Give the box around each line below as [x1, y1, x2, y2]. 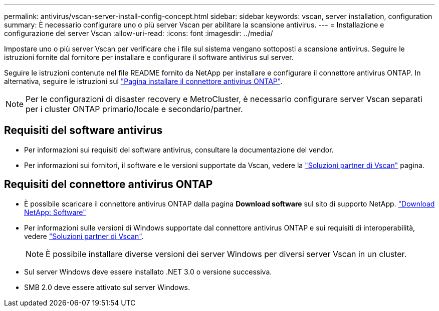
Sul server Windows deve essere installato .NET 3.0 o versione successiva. [24, 267, 272, 276]
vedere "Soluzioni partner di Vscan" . [24, 231, 144, 240]
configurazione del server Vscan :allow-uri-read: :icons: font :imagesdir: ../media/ [4, 29, 273, 37]
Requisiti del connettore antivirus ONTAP [4, 178, 213, 191]
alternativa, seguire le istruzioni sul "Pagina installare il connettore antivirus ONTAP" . [4, 77, 283, 85]
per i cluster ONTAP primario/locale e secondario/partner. [26, 104, 243, 114]
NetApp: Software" [24, 207, 86, 216]
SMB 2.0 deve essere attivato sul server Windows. [24, 282, 190, 291]
